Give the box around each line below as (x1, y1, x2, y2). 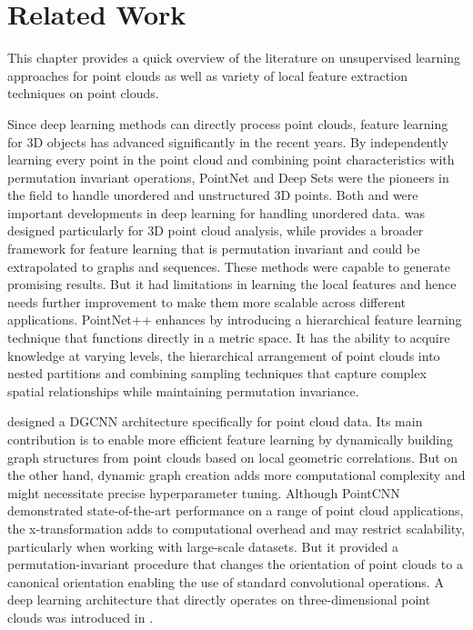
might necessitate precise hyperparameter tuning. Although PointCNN (7, 483, 400, 502)
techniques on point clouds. (7, 84, 159, 103)
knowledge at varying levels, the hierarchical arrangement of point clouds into (7, 345, 440, 365)
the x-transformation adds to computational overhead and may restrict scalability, (7, 518, 465, 537)
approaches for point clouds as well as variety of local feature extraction (7, 65, 408, 85)
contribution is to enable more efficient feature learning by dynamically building (7, 430, 453, 448)
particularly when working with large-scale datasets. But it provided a (7, 536, 398, 555)
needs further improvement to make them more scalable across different (7, 292, 406, 311)
